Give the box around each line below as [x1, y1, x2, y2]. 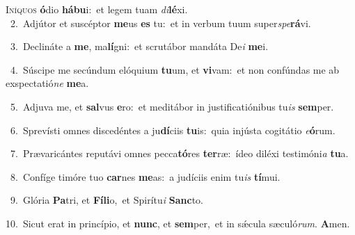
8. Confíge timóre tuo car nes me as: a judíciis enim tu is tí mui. [10, 169, 281, 184]
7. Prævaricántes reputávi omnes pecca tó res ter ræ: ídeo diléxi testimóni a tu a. [10, 146, 349, 161]
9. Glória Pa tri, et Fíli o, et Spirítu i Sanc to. [10, 193, 203, 207]
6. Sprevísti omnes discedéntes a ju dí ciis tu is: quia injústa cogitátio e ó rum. [10, 122, 336, 137]
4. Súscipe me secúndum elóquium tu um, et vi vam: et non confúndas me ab [10, 62, 340, 76]
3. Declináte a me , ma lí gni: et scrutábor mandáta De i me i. [10, 39, 269, 54]
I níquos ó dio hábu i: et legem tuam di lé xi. [6, 2, 188, 16]
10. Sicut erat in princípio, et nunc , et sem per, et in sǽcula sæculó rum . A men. [6, 216, 350, 230]
